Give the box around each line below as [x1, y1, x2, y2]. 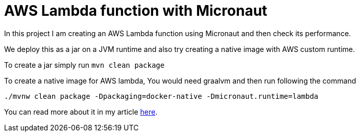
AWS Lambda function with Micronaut [4, 2, 268, 19]
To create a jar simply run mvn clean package [4, 60, 165, 69]
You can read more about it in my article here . [4, 107, 158, 116]
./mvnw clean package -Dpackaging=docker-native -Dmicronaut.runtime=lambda [4, 92, 319, 100]
